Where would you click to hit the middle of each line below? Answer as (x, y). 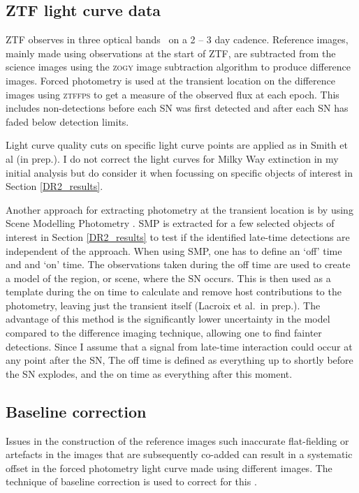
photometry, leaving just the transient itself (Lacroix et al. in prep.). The (163, 305)
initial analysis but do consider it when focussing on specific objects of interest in (179, 172)
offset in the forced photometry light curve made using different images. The (169, 468)
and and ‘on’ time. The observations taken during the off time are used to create (178, 264)
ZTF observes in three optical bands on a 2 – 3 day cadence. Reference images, (177, 39)
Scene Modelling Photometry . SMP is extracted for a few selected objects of (170, 223)
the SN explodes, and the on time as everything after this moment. (149, 373)
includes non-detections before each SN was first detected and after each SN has (177, 108)
